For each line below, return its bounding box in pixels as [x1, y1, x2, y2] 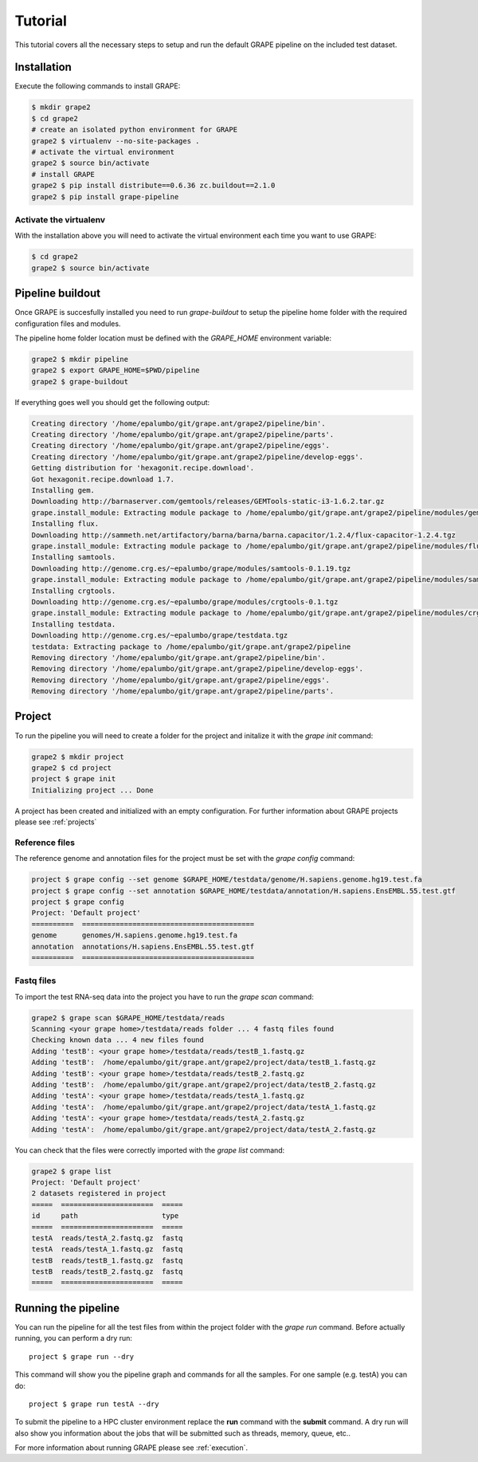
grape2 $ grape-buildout [31, 377, 129, 386]
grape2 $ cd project [31, 763, 112, 772]
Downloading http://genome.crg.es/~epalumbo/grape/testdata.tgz [31, 631, 288, 640]
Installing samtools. [31, 552, 116, 562]
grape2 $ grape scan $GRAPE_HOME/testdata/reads [31, 1013, 225, 1022]
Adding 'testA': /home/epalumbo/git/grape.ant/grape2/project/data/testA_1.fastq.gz [31, 1102, 376, 1111]
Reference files [14, 837, 76, 848]
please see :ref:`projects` [14, 817, 97, 827]
